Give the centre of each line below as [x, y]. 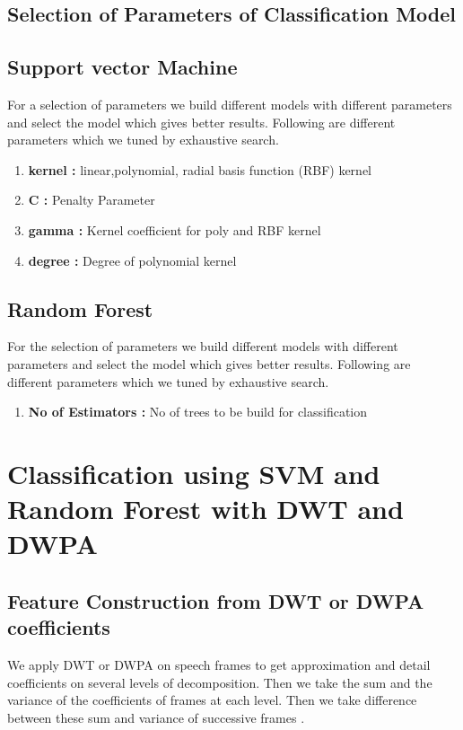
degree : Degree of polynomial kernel [132, 260]
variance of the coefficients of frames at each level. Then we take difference [212, 700]
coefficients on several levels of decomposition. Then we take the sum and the [220, 682]
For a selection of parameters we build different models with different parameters [230, 104]
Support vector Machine [122, 67]
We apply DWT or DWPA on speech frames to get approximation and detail [219, 665]
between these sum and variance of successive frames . [156, 717]
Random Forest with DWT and [205, 509]
